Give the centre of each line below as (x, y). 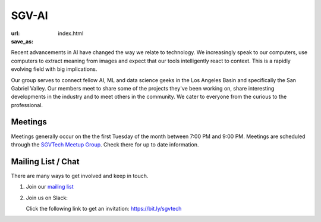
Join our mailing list (50, 187)
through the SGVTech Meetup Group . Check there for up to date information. (105, 144)
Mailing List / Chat (45, 162)
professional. (27, 105)
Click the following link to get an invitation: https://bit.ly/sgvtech (104, 209)
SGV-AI (29, 15)
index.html (71, 33)
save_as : (22, 41)
